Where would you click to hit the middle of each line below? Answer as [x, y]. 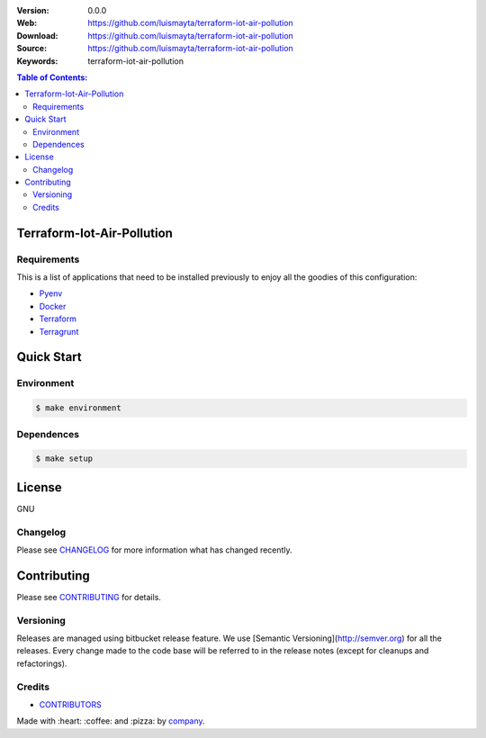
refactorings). [42, 663]
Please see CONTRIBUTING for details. [89, 597]
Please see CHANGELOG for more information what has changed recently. [154, 550]
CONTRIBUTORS [71, 704]
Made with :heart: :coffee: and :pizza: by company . [111, 721]
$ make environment [78, 408]
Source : [32, 49]
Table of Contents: [52, 77]
